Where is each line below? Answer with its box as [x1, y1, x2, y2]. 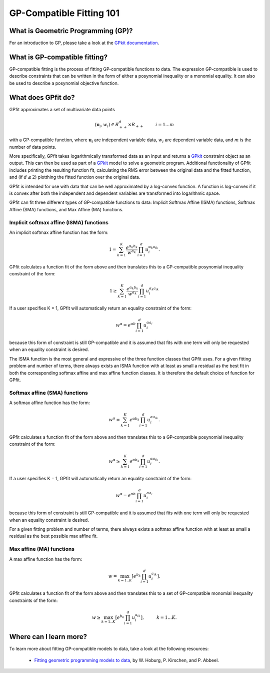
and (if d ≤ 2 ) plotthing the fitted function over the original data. [9, 174, 140, 180]
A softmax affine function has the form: [9, 400, 90, 406]
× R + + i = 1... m [127, 122, 174, 129]
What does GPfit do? [9, 93, 75, 102]
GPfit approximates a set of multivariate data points [9, 106, 115, 112]
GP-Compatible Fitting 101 [9, 8, 120, 19]
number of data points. [9, 144, 56, 150]
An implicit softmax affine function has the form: [9, 229, 108, 235]
